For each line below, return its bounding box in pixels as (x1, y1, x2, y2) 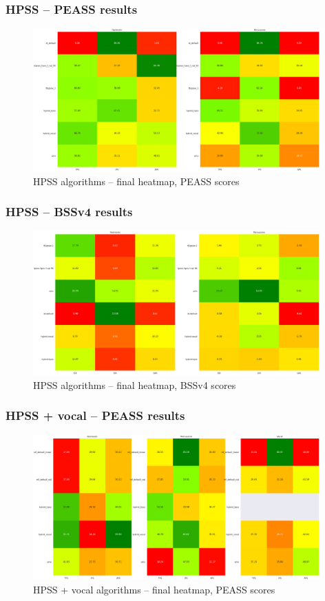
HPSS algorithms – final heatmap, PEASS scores (33, 173, 240, 188)
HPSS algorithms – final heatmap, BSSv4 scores (33, 377, 236, 392)
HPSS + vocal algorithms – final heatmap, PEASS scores (33, 582, 275, 596)
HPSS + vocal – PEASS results (6, 407, 185, 424)
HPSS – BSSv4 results (6, 203, 133, 220)
